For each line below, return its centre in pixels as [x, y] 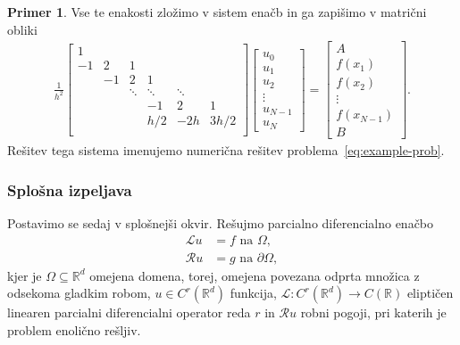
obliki [22, 29]
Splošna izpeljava [70, 189]
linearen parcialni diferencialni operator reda [129, 312]
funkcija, [253, 293]
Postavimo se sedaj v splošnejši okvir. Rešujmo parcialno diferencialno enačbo [221, 223]
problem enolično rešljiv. [74, 330]
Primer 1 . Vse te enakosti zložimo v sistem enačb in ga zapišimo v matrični [217, 12]
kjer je [25, 275]
